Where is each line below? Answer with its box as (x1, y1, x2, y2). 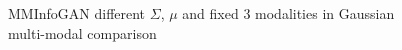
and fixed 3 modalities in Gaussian (182, 3, 395, 23)
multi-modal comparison (8, 22, 157, 43)
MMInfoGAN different (8, 3, 146, 23)
